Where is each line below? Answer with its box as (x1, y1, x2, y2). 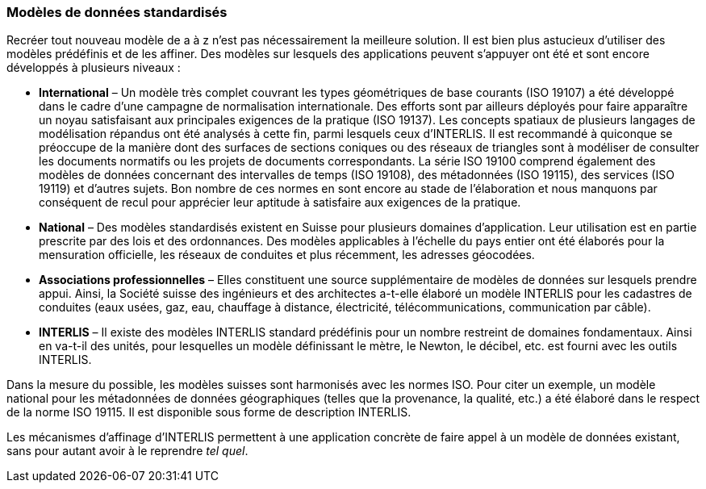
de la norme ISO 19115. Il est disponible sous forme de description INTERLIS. (6, 405, 411, 420)
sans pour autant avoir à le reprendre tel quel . (6, 444, 249, 458)
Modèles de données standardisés (6, 4, 228, 20)
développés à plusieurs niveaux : (6, 61, 181, 75)
